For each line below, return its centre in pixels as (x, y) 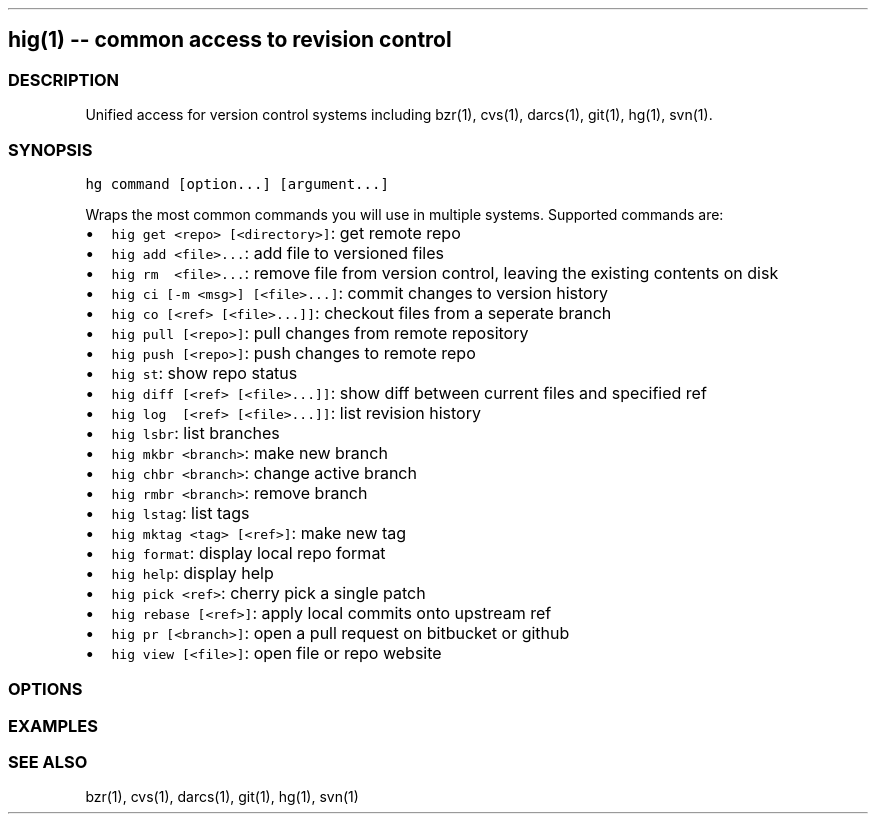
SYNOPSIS (50, 149)
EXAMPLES (53, 725)
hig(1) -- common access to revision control (230, 40)
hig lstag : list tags (180, 512)
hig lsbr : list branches (195, 432)
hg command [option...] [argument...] (237, 183)
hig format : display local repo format (248, 552)
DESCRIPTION (64, 79)
